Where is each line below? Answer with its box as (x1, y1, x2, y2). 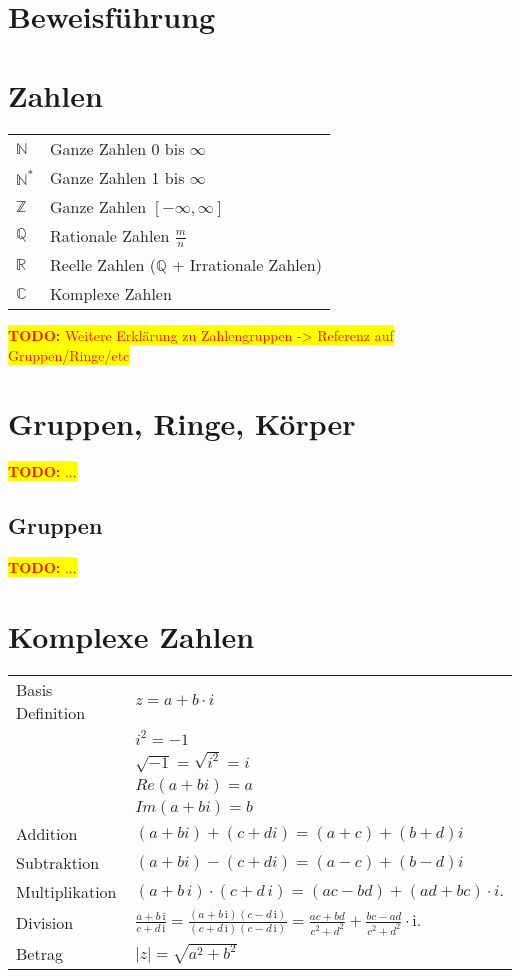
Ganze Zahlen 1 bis (50, 165, 185, 189)
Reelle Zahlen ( (50, 253, 157, 277)
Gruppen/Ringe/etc (8, 344, 130, 365)
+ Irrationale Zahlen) (172, 253, 322, 277)
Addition (16, 822, 78, 846)
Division (16, 911, 74, 934)
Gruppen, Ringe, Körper (8, 403, 356, 444)
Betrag (16, 941, 63, 965)
